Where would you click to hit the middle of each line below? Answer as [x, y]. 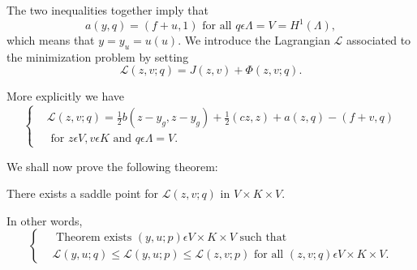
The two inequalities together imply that [108, 10]
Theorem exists [94, 237]
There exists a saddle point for [82, 193]
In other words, [45, 220]
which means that [51, 40]
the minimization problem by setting [98, 56]
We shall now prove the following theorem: [112, 166]
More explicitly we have [66, 96]
